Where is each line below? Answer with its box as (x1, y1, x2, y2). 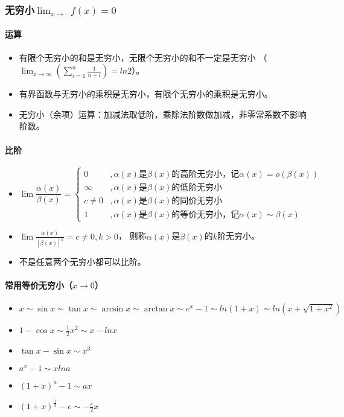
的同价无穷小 (171, 197, 223, 206)
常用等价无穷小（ (5, 278, 72, 291)
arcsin (101, 305, 124, 313)
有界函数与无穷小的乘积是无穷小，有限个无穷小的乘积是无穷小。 (19, 88, 273, 100)
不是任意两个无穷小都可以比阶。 (19, 255, 146, 267)
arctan (144, 305, 168, 313)
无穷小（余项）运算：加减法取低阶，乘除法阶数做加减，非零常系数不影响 (19, 107, 307, 120)
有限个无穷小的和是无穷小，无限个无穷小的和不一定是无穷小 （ (19, 51, 267, 63)
